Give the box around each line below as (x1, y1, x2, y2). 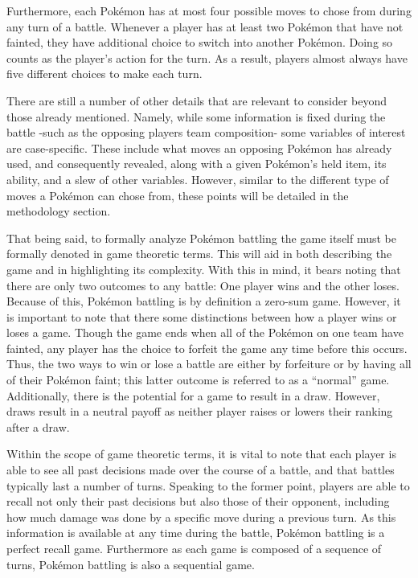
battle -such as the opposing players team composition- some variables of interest (6, 124, 406, 141)
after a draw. (6, 418, 70, 435)
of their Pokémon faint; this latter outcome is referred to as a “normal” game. (6, 371, 390, 388)
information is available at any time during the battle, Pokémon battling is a (6, 524, 385, 541)
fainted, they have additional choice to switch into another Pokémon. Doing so (6, 34, 393, 51)
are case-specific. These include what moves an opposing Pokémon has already (6, 139, 392, 156)
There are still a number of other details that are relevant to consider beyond (6, 92, 387, 109)
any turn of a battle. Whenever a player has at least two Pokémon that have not (6, 18, 404, 35)
